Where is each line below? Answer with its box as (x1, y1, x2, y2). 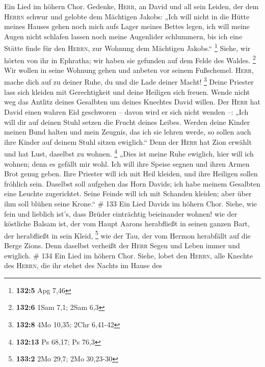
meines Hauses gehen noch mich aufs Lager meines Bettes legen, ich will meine (4, 21, 250, 32)
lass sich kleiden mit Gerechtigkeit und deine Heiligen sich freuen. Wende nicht (4, 86, 250, 97)
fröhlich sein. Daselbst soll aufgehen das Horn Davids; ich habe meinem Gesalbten (4, 178, 260, 189)
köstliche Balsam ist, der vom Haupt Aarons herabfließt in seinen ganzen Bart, (4, 218, 250, 229)
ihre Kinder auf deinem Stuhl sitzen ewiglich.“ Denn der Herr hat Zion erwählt (4, 136, 252, 147)
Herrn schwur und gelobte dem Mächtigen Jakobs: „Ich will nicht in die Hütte (4, 11, 250, 21)
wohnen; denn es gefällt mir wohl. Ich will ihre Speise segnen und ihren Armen (4, 158, 250, 169)
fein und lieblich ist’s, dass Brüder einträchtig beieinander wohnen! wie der (4, 208, 237, 219)
